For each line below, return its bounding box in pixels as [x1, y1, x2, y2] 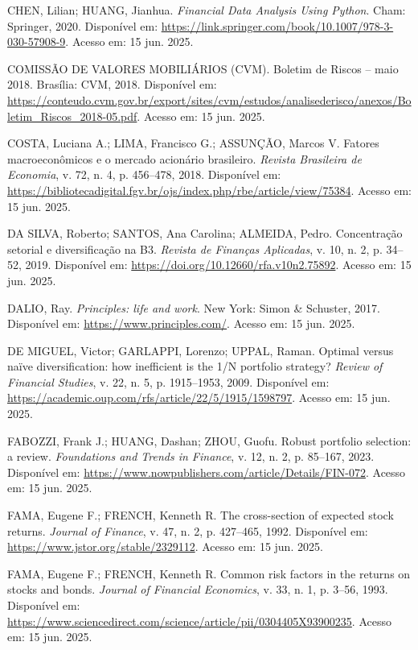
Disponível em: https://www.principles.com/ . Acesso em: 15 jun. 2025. [7, 315, 355, 332]
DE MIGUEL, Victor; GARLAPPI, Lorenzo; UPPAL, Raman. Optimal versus [7, 342, 394, 358]
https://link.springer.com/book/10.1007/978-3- [161, 17, 394, 34]
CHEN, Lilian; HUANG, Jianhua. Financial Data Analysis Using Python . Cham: [7, 2, 406, 18]
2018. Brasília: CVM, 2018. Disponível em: [7, 76, 217, 93]
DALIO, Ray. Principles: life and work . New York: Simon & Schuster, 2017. [7, 299, 380, 316]
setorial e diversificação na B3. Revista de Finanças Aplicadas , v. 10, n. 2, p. [7, 240, 383, 257]
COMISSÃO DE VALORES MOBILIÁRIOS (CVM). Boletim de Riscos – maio [7, 60, 399, 77]
